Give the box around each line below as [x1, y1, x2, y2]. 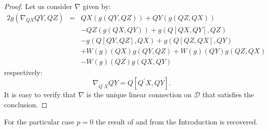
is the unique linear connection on [86, 89, 192, 100]
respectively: [4, 67, 43, 77]
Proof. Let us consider [4, 1, 72, 11]
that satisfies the [202, 89, 254, 100]
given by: [83, 1, 111, 11]
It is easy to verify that [4, 89, 76, 100]
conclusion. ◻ [4, 99, 48, 109]
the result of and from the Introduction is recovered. [95, 116, 258, 126]
